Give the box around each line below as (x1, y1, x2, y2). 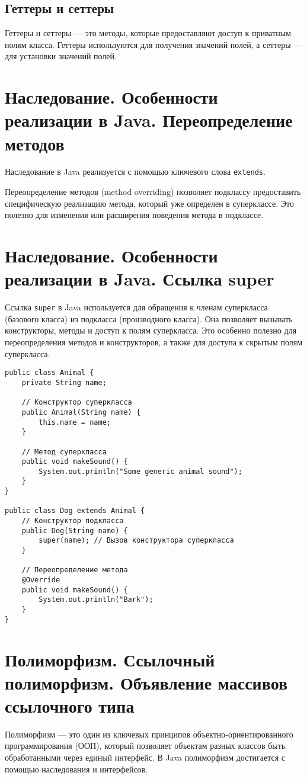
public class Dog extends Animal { (5, 506, 145, 515)
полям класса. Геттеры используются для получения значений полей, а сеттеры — (5, 38, 302, 50)
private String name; (21, 378, 107, 387)
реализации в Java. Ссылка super (5, 267, 274, 291)
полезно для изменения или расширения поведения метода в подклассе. (5, 209, 264, 221)
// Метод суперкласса (21, 447, 107, 456)
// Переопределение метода (21, 566, 128, 575)
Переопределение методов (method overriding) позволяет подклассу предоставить (5, 185, 301, 198)
